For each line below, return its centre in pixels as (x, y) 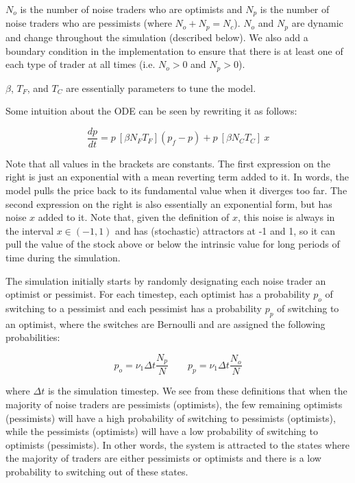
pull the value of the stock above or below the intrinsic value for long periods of (173, 244)
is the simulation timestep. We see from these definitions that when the (197, 391)
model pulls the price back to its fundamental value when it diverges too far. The (176, 190)
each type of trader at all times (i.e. (81, 64)
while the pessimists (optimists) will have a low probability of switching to (162, 431)
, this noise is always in (286, 217)
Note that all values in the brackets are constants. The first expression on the (168, 163)
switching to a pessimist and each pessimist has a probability (134, 308)
